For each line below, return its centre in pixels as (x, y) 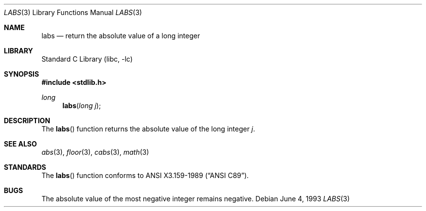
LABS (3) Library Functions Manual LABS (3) (73, 12)
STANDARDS (25, 167)
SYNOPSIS (22, 74)
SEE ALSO (20, 144)
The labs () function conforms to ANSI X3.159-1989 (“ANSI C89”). (145, 175)
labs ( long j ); (82, 105)
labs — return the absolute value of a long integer (121, 36)
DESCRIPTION (27, 121)
